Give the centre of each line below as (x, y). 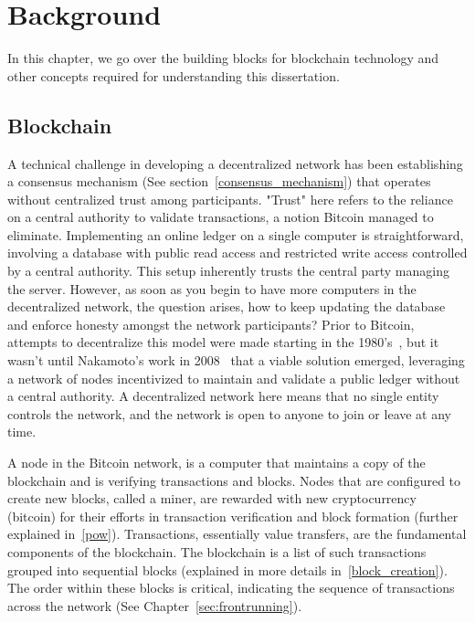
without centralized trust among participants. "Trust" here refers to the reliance (230, 199)
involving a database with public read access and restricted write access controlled (237, 253)
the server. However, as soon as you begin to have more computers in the (212, 288)
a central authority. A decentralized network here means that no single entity (223, 396)
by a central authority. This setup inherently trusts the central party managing (228, 271)
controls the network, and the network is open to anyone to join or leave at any (230, 413)
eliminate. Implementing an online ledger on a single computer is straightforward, (236, 234)
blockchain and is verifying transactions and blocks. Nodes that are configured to (234, 480)
